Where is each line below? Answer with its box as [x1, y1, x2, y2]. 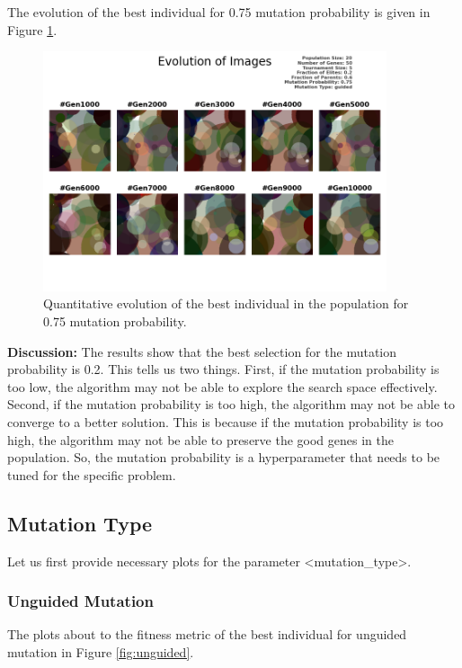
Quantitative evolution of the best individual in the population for [43, 294, 409, 313]
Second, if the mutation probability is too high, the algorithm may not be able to [7, 395, 455, 414]
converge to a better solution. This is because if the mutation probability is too [7, 412, 444, 431]
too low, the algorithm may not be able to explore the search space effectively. [7, 377, 438, 396]
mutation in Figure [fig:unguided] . [7, 642, 194, 661]
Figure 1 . [7, 20, 58, 39]
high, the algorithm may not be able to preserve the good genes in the [7, 430, 394, 449]
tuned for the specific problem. [7, 465, 176, 484]
